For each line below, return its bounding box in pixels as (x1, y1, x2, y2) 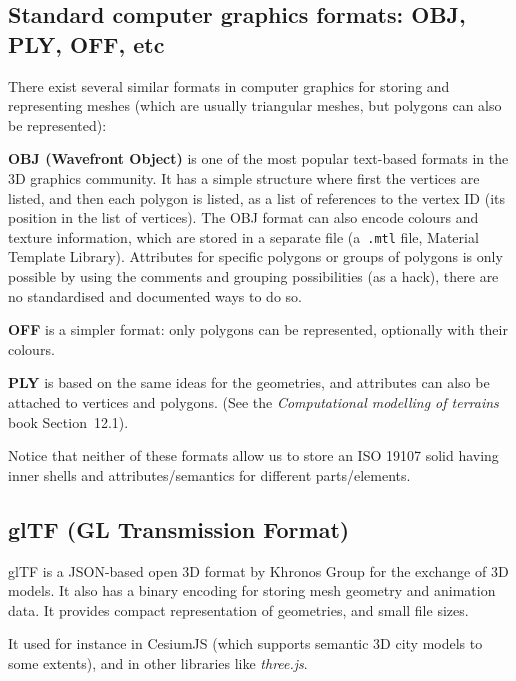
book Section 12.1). (8, 411, 129, 432)
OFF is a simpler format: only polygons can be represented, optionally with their (8, 319, 508, 340)
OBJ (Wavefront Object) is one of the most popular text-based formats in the (8, 148, 509, 169)
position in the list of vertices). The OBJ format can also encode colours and (8, 207, 479, 228)
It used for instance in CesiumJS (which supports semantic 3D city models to (8, 633, 483, 654)
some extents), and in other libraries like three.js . (8, 652, 308, 673)
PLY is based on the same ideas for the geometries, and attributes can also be (8, 372, 490, 393)
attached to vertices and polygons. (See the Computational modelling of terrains (8, 391, 499, 412)
